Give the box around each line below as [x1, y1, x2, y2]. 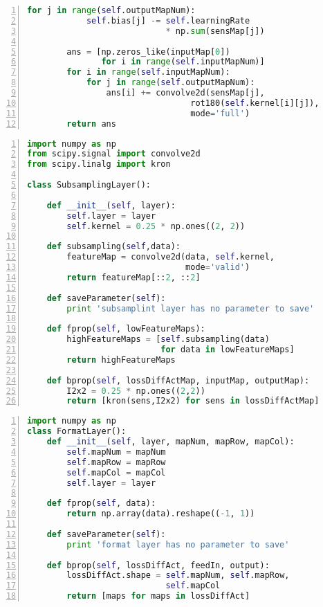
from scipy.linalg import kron [27, 159, 171, 170]
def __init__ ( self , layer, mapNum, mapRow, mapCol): [46, 437, 295, 446]
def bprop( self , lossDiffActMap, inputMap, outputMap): [46, 375, 310, 386]
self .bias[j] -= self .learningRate [86, 15, 250, 26]
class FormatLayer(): [27, 426, 127, 437]
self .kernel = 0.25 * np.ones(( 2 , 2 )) [66, 221, 246, 231]
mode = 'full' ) [190, 108, 250, 118]
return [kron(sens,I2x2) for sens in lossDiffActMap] [66, 396, 320, 406]
